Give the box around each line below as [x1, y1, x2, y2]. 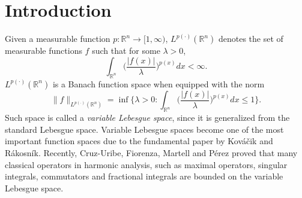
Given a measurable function [5, 32, 110, 45]
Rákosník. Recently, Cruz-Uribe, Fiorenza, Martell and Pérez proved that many [5, 147, 298, 159]
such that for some [92, 44, 160, 57]
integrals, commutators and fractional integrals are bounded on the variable [5, 170, 283, 182]
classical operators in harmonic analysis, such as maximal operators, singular [5, 158, 288, 170]
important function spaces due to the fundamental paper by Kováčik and [5, 135, 273, 147]
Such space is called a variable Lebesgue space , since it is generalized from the [5, 111, 290, 124]
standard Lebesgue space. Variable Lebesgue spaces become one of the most [5, 123, 284, 135]
